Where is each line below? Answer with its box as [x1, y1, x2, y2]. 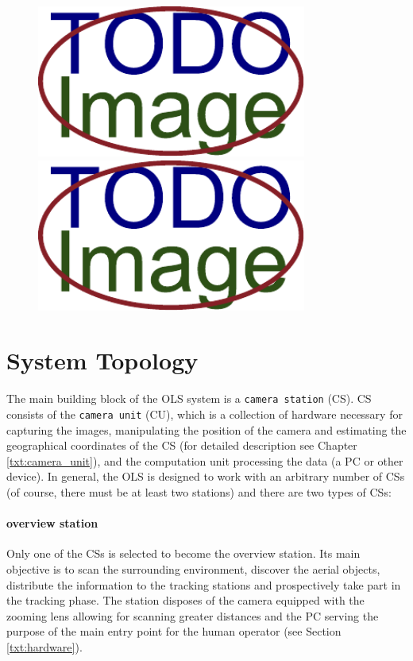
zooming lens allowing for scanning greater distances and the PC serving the [6, 607, 379, 624]
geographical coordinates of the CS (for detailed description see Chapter [6, 437, 357, 454]
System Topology [6, 344, 199, 377]
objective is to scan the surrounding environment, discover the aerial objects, [6, 560, 380, 577]
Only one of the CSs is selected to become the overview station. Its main [6, 545, 361, 562]
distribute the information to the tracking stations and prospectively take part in [6, 576, 401, 593]
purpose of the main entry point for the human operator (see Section [6, 623, 342, 640]
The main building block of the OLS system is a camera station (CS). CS [6, 390, 372, 407]
